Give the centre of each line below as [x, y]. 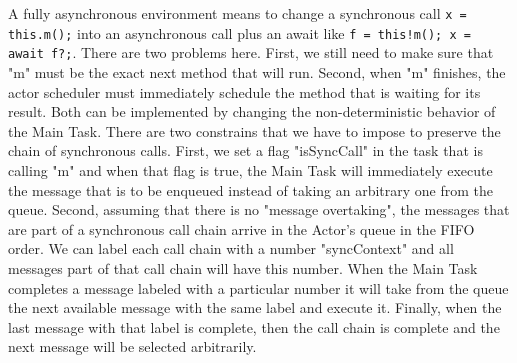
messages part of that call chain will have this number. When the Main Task [243, 267]
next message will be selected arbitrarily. [132, 346]
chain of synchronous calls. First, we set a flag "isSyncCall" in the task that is [245, 150]
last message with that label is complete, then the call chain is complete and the [254, 326]
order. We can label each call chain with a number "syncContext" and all [231, 248]
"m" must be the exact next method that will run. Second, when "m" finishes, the [257, 71]
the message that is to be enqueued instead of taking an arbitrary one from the [251, 189]
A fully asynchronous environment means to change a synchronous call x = [237, 13]
